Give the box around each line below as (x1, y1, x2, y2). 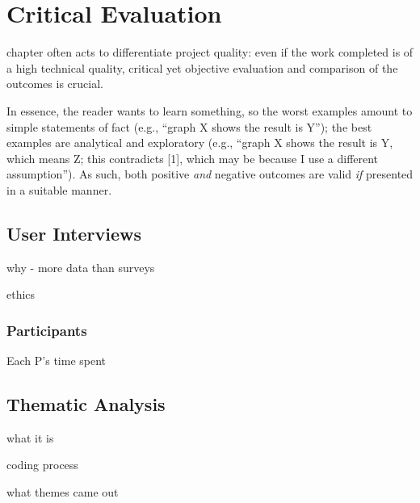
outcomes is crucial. (6, 75, 103, 92)
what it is (6, 429, 54, 446)
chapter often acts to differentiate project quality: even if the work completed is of (6, 44, 414, 61)
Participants (6, 320, 87, 340)
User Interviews (6, 220, 141, 245)
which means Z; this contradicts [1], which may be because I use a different (6, 149, 379, 166)
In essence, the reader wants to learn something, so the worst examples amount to (6, 102, 413, 119)
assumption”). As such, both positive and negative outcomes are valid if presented (6, 166, 414, 182)
